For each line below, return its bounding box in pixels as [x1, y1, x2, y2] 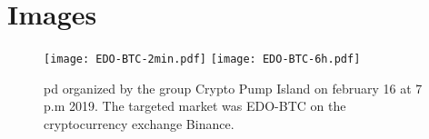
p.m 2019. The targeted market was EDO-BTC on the [44, 96, 346, 115]
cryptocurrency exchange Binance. [44, 114, 234, 133]
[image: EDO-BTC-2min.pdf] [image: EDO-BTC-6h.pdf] [44, 53, 361, 66]
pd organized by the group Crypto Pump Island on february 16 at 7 [44, 78, 423, 97]
